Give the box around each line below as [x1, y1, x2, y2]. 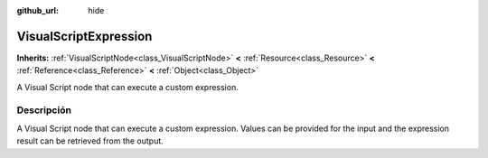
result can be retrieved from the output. [16, 135, 164, 146]
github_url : [16, 5, 59, 15]
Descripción [16, 104, 72, 116]
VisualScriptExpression [16, 28, 153, 44]
